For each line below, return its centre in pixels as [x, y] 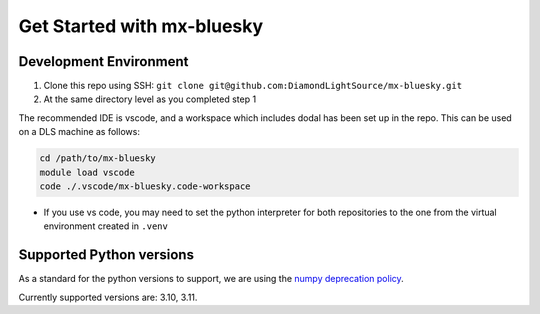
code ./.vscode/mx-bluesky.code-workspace [145, 186]
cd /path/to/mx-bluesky [98, 158]
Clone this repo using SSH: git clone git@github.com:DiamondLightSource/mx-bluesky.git [253, 86]
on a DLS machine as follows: [79, 132]
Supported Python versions [106, 255]
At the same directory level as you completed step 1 [150, 99]
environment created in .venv [106, 226]
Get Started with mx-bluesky [141, 26]
